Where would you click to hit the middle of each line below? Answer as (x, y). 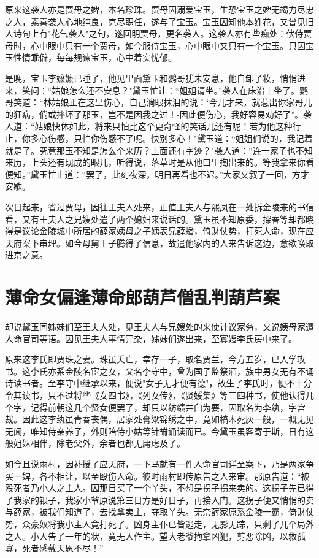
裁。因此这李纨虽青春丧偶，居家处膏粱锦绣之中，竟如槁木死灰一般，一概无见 (159, 419)
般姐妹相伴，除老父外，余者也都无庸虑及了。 (95, 443)
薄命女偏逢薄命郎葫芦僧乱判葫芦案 (143, 297)
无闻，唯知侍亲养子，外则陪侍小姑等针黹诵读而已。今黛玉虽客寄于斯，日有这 (159, 431)
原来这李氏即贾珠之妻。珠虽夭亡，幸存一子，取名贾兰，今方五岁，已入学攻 (155, 359)
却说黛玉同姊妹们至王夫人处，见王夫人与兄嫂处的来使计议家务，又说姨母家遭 (159, 326)
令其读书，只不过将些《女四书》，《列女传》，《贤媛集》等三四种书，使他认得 (155, 395)
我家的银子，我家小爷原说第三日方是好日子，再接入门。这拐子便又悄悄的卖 (163, 499)
